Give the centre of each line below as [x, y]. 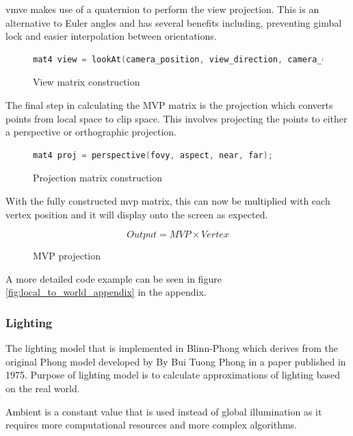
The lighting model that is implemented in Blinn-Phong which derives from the [172, 348]
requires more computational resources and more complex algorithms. [152, 425]
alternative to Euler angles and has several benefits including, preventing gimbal [174, 22]
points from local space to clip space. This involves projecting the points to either [176, 118]
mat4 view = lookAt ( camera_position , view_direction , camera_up [182, 59]
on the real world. [43, 388]
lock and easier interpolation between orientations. [111, 36]
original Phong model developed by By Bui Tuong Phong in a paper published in [176, 361]
